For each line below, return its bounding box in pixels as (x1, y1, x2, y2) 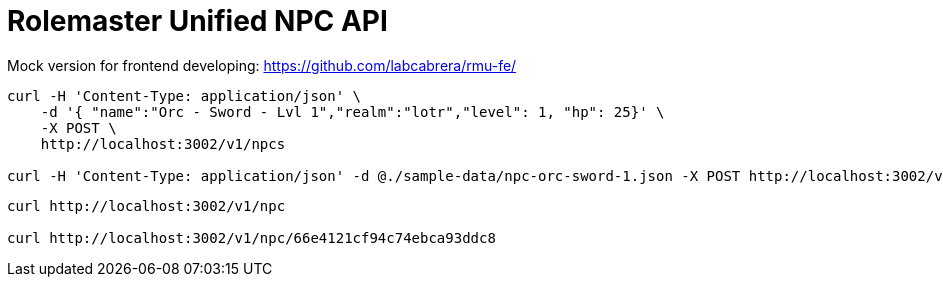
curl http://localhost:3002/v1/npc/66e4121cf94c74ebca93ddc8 (7, 229, 496, 246)
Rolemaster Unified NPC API (7, 4, 388, 38)
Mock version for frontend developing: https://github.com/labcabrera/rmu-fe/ (7, 56, 517, 74)
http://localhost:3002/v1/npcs (40, 135, 286, 152)
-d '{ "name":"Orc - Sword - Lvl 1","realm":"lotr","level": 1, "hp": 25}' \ (40, 103, 665, 120)
